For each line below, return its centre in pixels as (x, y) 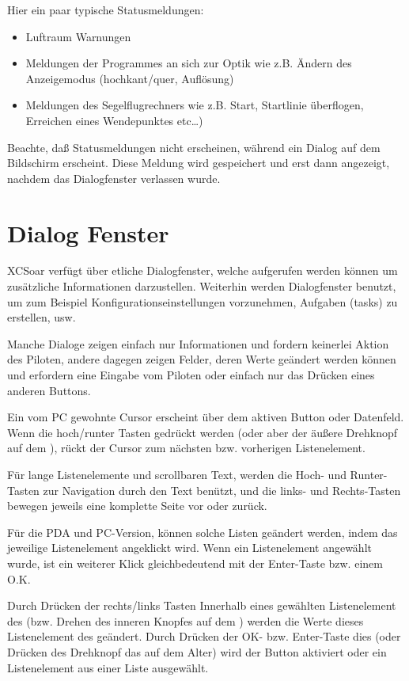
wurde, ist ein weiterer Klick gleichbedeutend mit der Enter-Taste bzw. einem (195, 563)
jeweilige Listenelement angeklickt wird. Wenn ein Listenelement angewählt (189, 548)
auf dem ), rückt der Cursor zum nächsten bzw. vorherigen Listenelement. (186, 448)
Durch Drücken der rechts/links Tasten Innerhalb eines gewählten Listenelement (202, 605)
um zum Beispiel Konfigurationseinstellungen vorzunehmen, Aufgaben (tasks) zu (203, 301)
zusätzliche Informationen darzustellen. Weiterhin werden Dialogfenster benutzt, (202, 286)
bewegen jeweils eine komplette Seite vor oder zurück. (137, 506)
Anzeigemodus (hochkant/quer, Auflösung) (130, 78)
